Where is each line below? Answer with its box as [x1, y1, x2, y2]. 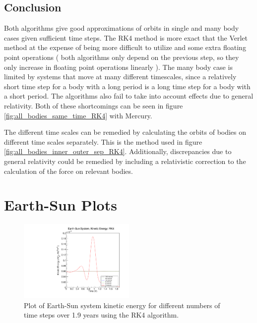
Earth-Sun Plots [4, 195, 117, 215]
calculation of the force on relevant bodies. [4, 165, 133, 176]
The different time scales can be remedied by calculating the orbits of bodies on [4, 127, 247, 137]
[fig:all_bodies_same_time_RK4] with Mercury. [4, 110, 152, 120]
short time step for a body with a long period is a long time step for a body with [4, 81, 251, 91]
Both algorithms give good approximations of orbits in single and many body [4, 23, 239, 33]
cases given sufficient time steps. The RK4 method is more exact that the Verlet [4, 32, 248, 43]
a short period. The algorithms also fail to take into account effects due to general [4, 91, 254, 101]
